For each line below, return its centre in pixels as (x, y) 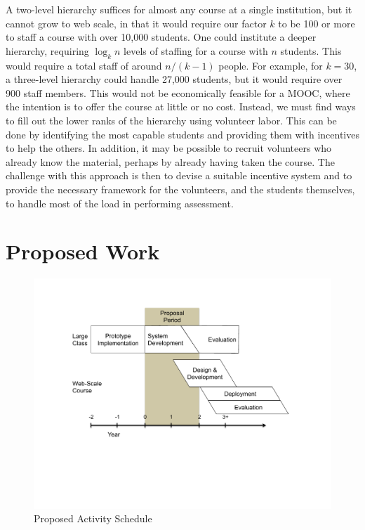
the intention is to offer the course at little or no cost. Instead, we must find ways (181, 106)
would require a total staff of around (84, 65)
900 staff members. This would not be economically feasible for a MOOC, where (178, 92)
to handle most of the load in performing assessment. (120, 203)
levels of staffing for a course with (196, 50)
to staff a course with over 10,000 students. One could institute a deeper (161, 37)
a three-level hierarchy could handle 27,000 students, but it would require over (174, 79)
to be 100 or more (317, 23)
